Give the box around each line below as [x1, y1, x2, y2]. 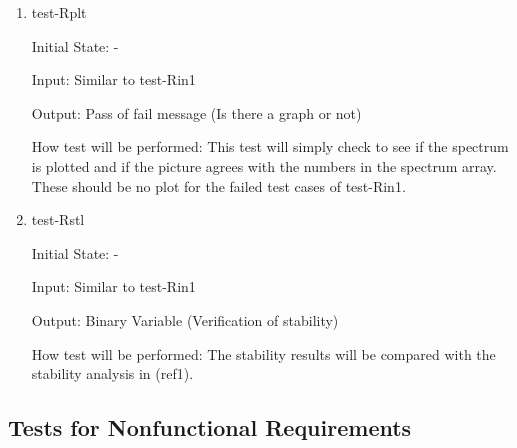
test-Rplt [31, 2, 87, 22]
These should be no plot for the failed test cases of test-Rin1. [31, 175, 406, 196]
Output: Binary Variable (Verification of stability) [31, 309, 339, 330]
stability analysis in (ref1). [31, 363, 194, 384]
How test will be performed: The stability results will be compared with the [31, 343, 496, 364]
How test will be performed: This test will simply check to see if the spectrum [31, 136, 509, 157]
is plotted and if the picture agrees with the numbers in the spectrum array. [31, 155, 497, 176]
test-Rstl [31, 209, 85, 230]
